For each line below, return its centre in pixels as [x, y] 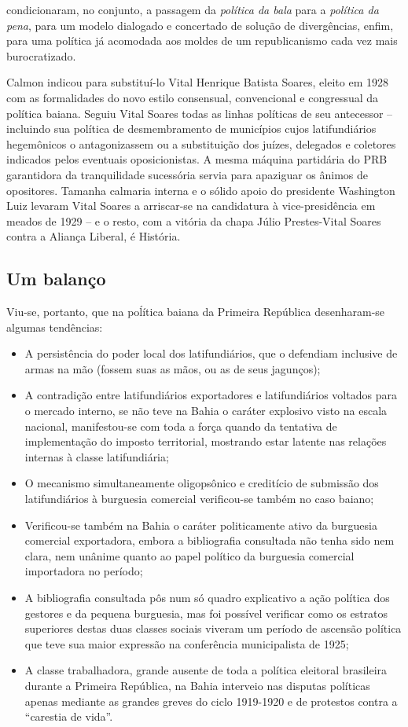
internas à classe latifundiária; [97, 456]
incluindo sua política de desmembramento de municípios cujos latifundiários [191, 129]
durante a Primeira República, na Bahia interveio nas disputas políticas [197, 685]
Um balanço [56, 279]
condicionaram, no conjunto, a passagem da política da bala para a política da [193, 9]
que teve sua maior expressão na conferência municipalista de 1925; [187, 643]
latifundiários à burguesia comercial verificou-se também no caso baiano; [199, 499]
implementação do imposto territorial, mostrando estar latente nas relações [206, 441]
